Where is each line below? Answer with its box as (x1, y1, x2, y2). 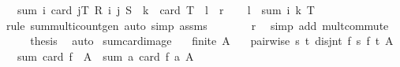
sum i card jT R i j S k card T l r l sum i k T (17, 2, 315, 17)
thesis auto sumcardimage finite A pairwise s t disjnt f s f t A (30, 32, 394, 49)
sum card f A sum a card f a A (17, 47, 194, 64)
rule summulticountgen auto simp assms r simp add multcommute (6, 17, 389, 33)
